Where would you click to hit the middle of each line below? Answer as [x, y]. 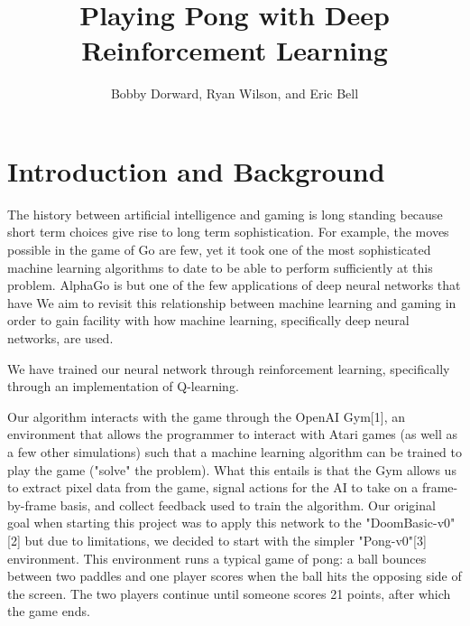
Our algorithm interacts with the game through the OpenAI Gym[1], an [206, 416]
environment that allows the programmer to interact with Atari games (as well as [233, 434]
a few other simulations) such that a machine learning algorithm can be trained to [235, 451]
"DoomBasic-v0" [410, 523]
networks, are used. [60, 338]
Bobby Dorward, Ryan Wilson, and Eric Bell [235, 93]
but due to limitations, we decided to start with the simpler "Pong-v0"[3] [226, 540]
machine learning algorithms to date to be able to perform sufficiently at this [220, 267]
